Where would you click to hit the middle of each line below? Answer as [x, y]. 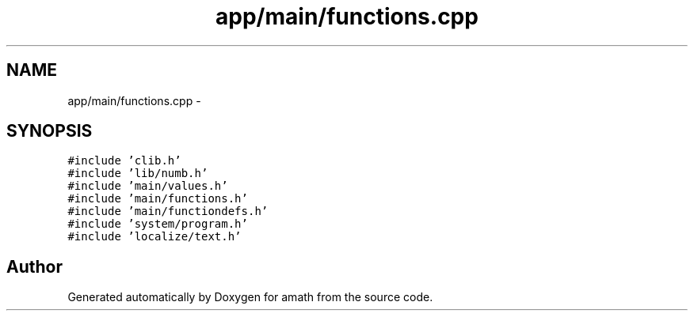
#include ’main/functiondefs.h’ [168, 211]
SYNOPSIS [50, 131]
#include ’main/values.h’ [148, 186]
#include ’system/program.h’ [158, 224]
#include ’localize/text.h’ [154, 237]
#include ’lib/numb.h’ [138, 174]
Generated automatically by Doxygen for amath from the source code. [250, 297]
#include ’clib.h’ [124, 161]
